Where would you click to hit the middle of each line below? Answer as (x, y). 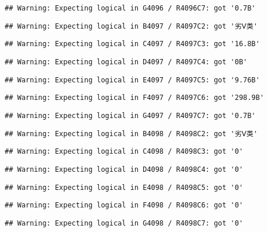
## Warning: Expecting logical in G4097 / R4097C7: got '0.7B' (130, 115)
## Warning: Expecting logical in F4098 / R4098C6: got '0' (124, 205)
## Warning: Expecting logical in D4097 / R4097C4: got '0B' (126, 62)
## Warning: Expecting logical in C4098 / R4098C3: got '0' (124, 152)
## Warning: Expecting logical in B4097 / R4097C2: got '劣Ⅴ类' (131, 26)
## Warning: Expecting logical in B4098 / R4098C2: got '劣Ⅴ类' (131, 134)
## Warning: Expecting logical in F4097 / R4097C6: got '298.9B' (134, 98)
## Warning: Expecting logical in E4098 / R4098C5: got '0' (124, 187)
